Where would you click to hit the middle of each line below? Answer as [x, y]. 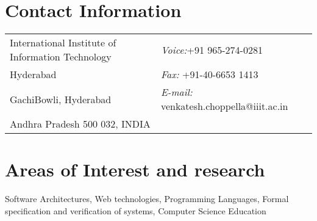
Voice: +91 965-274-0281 [212, 49]
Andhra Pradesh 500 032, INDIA [80, 124]
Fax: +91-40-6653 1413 [209, 74]
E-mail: [176, 92]
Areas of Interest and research [135, 169]
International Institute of [63, 43]
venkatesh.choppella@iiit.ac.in [224, 106]
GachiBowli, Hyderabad [61, 99]
